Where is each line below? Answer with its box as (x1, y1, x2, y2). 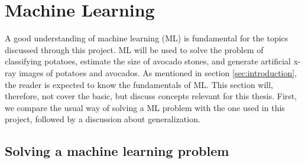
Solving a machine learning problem (5, 142, 229, 160)
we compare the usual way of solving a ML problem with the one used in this (5, 101, 285, 113)
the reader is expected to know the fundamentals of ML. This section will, (5, 78, 274, 90)
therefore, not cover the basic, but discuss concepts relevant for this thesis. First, (5, 90, 297, 102)
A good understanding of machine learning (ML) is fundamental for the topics (5, 32, 288, 44)
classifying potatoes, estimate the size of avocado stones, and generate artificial (5, 55, 291, 67)
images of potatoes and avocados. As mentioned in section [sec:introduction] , (19, 66, 297, 79)
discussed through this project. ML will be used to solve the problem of (5, 43, 264, 56)
